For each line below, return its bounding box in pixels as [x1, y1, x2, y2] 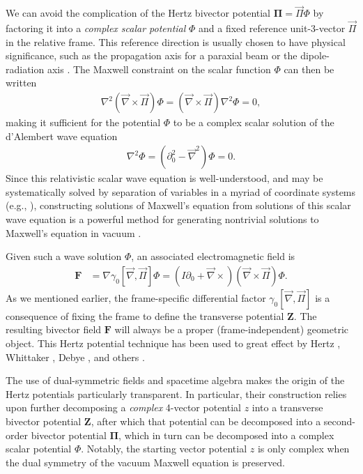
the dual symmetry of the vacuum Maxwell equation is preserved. [6, 454, 285, 469]
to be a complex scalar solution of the [173, 115, 334, 130]
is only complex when [257, 441, 350, 456]
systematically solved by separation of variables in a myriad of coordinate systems [6, 184, 356, 199]
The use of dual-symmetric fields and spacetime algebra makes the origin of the [6, 373, 345, 388]
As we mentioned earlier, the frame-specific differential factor [6, 290, 266, 305]
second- [323, 414, 356, 428]
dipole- [300, 48, 330, 63]
